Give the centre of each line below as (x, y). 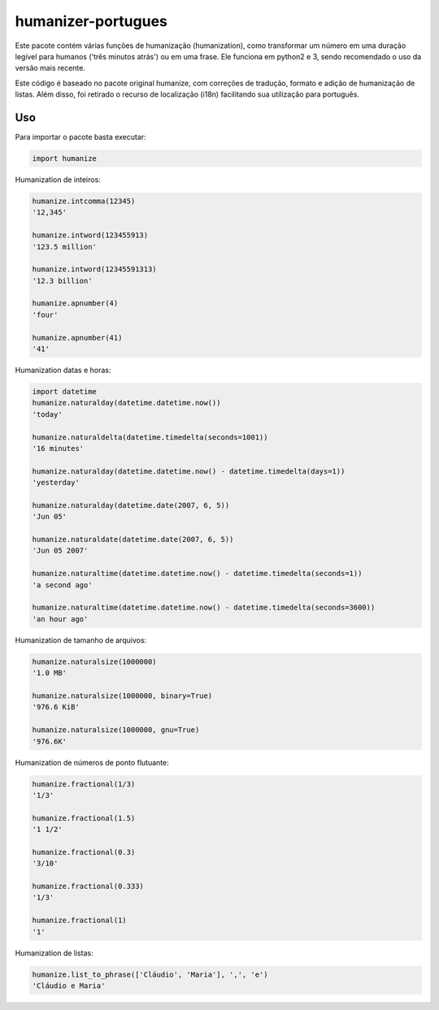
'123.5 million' (65, 247)
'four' (45, 314)
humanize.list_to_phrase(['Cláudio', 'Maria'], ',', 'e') (150, 974)
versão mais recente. (50, 68)
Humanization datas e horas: (63, 371)
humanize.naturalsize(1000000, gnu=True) (116, 730)
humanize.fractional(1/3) (84, 784)
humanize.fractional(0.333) (88, 886)
